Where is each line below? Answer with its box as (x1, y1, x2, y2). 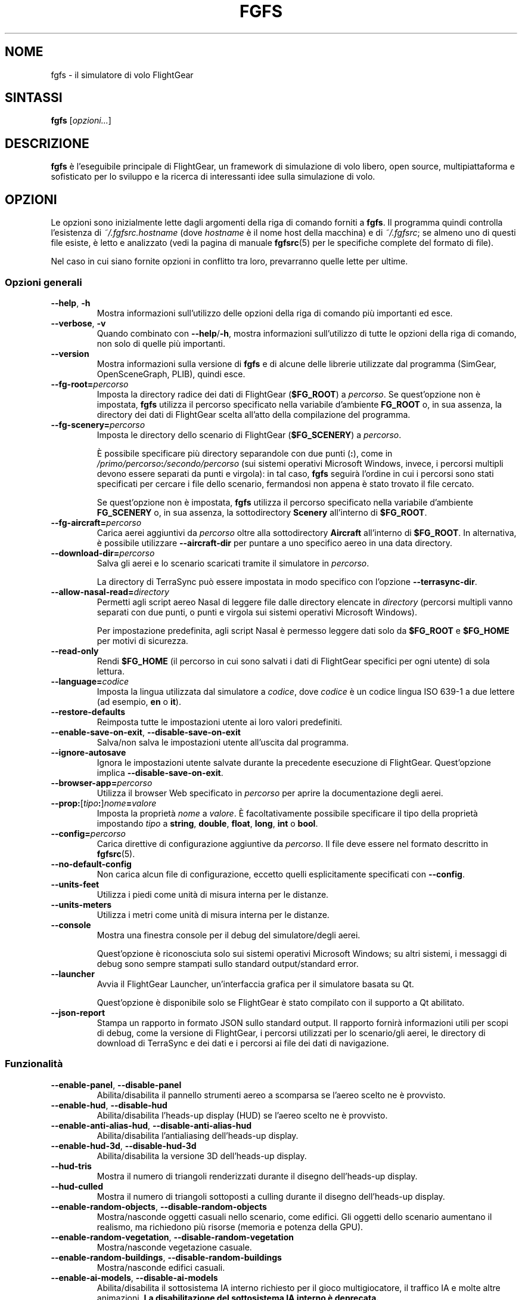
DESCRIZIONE (5, 135, 89, 151)
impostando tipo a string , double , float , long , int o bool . (97, 818, 318, 828)
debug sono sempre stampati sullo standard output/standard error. (97, 958, 359, 969)
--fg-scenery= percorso (51, 419, 145, 430)
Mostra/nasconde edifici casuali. (97, 1262, 225, 1273)
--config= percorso (51, 828, 126, 839)
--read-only (51, 645, 99, 656)
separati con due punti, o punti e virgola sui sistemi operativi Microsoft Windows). (97, 606, 417, 617)
